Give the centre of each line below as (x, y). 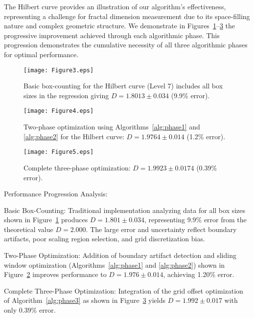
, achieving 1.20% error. (199, 274)
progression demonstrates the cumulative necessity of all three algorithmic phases (126, 45)
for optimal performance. (41, 54)
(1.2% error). (206, 136)
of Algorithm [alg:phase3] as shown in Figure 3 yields (85, 300)
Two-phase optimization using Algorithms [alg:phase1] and (112, 127)
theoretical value (29, 229)
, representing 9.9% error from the (196, 220)
